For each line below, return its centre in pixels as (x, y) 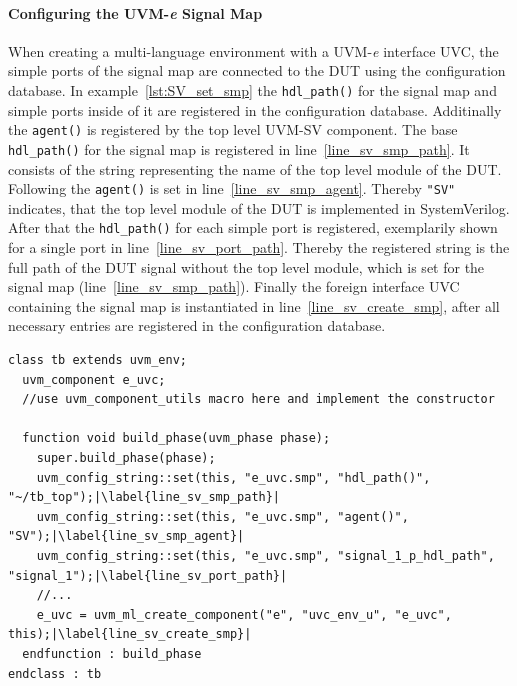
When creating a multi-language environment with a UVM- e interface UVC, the (253, 50)
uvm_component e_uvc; (94, 379)
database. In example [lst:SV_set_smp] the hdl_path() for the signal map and (252, 89)
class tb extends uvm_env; (97, 360)
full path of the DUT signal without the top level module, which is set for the (246, 266)
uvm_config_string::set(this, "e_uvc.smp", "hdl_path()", (233, 477)
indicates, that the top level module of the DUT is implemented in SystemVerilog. (259, 207)
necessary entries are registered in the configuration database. (197, 325)
